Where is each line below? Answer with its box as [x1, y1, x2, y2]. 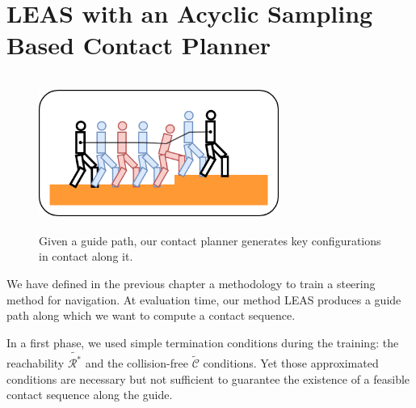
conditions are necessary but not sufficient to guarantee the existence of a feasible [6, 370, 410, 387]
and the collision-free [85, 355, 188, 372]
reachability [6, 355, 65, 372]
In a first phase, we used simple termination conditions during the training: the [6, 334, 399, 351]
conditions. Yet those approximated [203, 355, 379, 372]
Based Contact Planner [6, 28, 271, 62]
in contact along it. [39, 248, 133, 265]
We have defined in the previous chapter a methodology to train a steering [6, 275, 376, 292]
